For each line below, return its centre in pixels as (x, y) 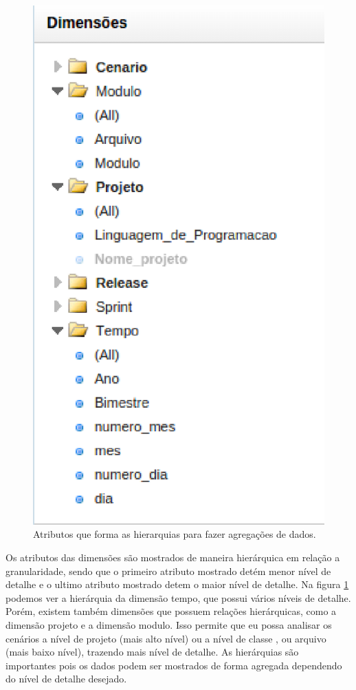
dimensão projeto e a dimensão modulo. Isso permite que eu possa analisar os (169, 624)
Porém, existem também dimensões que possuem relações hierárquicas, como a (171, 611)
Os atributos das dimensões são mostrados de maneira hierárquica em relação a (173, 557)
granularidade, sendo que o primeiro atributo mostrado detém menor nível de (168, 571)
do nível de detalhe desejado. (66, 679)
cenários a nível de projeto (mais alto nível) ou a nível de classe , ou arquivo (166, 638)
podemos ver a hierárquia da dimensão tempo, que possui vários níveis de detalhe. (178, 597)
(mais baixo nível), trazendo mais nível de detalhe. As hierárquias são (152, 652)
